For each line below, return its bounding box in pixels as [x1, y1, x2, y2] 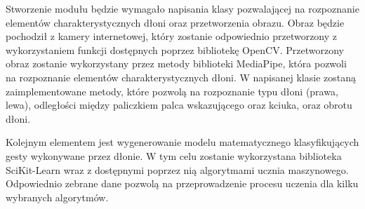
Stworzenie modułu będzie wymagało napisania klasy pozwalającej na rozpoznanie [6, 1, 359, 15]
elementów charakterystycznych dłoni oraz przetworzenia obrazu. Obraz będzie [6, 15, 345, 29]
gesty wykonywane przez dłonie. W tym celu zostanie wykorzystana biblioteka [6, 148, 342, 163]
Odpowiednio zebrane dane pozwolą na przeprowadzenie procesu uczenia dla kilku [6, 176, 359, 191]
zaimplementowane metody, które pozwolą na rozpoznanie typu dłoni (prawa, [6, 83, 338, 98]
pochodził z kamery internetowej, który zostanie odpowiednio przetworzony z [6, 29, 338, 43]
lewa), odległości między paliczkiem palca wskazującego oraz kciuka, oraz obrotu [6, 97, 352, 112]
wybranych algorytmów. [6, 189, 109, 204]
